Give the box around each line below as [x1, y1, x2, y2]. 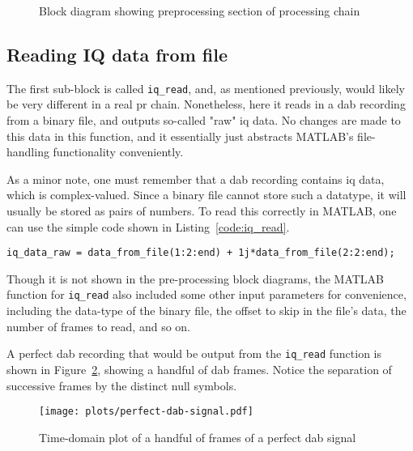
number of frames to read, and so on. [6, 317, 190, 334]
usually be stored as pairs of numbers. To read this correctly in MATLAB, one [6, 202, 397, 219]
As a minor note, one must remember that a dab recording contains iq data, [6, 170, 385, 187]
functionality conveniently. [53, 143, 184, 160]
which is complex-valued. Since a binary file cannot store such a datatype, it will [6, 186, 407, 203]
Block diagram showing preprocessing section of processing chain [39, 2, 360, 19]
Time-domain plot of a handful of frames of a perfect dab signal [39, 428, 356, 445]
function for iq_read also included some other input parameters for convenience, [6, 286, 407, 303]
